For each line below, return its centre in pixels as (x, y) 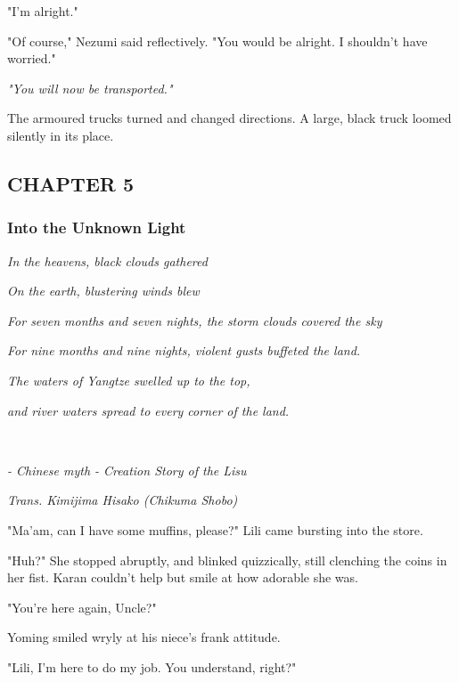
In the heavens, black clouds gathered (107, 260)
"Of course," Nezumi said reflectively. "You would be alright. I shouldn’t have (217, 41)
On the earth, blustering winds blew (103, 291)
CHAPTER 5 (71, 183)
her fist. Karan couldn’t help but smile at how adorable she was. (183, 577)
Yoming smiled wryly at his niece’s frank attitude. (144, 637)
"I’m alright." (43, 11)
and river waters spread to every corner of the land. (148, 410)
